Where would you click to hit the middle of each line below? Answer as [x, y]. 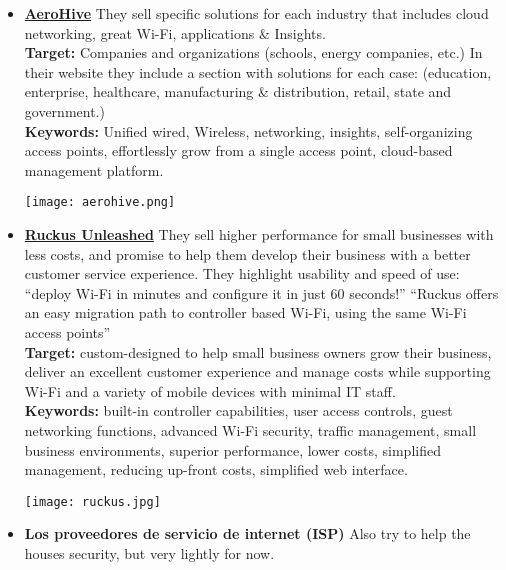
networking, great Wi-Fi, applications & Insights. [175, 32]
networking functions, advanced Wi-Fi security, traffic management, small [250, 429]
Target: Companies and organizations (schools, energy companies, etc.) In [253, 52]
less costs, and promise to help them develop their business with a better [247, 253]
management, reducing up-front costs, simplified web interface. [216, 469]
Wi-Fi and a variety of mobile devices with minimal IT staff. [210, 390]
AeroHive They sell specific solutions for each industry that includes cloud [256, 13]
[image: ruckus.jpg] [92, 501]
